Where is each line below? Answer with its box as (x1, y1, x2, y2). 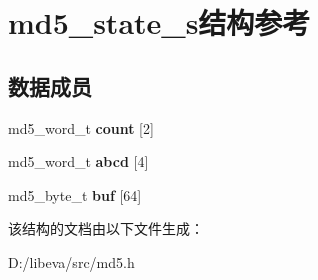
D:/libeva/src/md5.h (8, 251, 135, 272)
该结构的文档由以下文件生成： (8, 218, 204, 239)
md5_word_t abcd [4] (8, 151, 149, 172)
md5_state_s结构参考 (8, 2, 311, 43)
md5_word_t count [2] (8, 117, 154, 138)
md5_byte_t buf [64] (8, 184, 142, 205)
